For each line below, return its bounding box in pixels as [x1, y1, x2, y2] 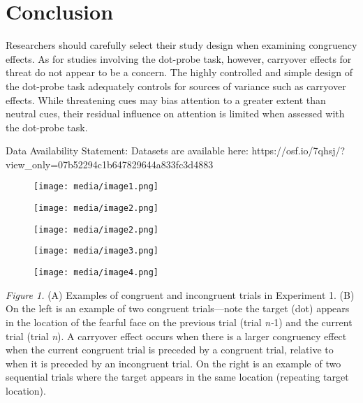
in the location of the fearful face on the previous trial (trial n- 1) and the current [6, 314, 353, 329]
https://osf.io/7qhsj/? [251, 143, 346, 158]
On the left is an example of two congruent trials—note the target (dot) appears [6, 301, 350, 316]
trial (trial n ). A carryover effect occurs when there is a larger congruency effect [6, 328, 347, 343]
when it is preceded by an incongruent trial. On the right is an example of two [6, 356, 341, 370]
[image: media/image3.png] [34, 246, 158, 256]
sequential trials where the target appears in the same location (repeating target [6, 369, 349, 384]
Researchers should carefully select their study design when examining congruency [6, 38, 357, 52]
